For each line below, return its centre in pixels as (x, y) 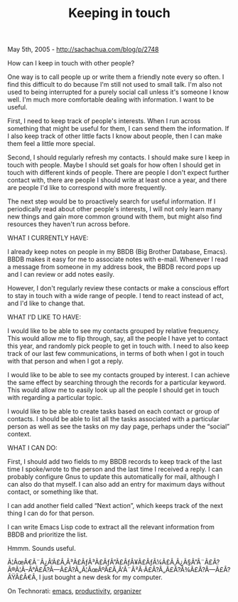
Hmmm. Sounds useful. (42, 549)
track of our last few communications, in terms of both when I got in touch (116, 354)
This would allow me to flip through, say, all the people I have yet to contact (118, 339)
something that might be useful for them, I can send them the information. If (118, 129)
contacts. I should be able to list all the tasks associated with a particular (114, 419)
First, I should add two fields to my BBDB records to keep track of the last (115, 462)
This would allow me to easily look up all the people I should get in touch (113, 390)
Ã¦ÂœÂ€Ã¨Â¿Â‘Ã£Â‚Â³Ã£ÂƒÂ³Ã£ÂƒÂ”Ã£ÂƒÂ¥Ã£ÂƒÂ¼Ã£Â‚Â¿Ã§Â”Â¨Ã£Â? (114, 562)
